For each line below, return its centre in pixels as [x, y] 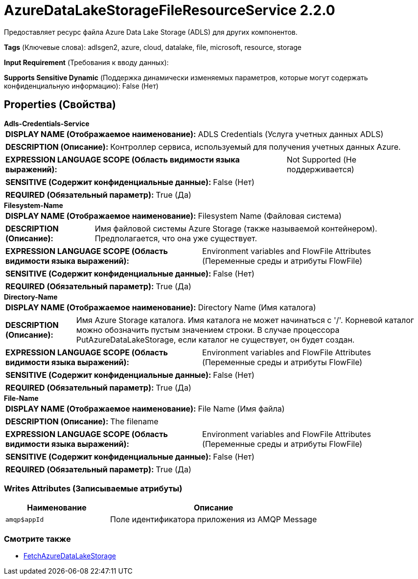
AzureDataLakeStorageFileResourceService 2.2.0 [170, 10]
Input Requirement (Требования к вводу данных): [86, 62]
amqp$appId [25, 519]
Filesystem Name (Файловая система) [270, 216]
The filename [134, 421]
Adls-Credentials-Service [47, 123]
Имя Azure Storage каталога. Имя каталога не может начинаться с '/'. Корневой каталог [245, 320]
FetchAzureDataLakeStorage [70, 556]
